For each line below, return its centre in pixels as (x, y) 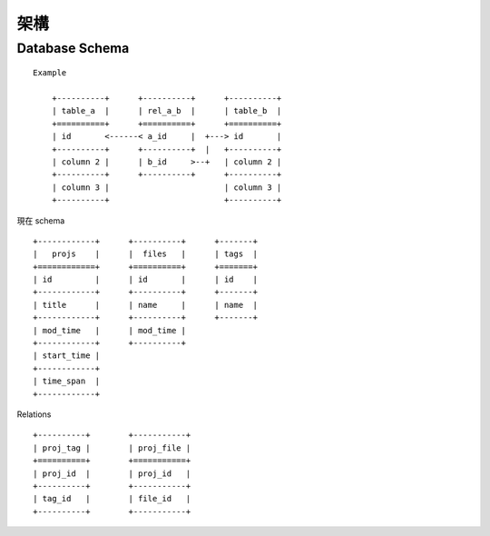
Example (50, 73)
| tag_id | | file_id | (112, 499)
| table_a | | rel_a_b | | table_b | (167, 111)
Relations (34, 414)
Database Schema (73, 48)
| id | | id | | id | (146, 280)
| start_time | (67, 356)
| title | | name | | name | (146, 305)
